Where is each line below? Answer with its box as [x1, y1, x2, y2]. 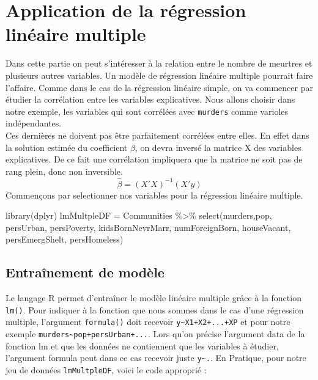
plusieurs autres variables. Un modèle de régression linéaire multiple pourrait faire [6, 68, 313, 81]
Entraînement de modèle [6, 263, 165, 282]
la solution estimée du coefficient [6, 141, 128, 153]
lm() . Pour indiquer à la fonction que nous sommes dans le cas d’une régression [6, 303, 304, 316]
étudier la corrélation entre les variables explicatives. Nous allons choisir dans [6, 93, 295, 106]
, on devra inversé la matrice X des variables [135, 141, 301, 153]
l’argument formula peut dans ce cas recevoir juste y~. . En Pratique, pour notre [6, 351, 306, 364]
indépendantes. [6, 117, 62, 130]
